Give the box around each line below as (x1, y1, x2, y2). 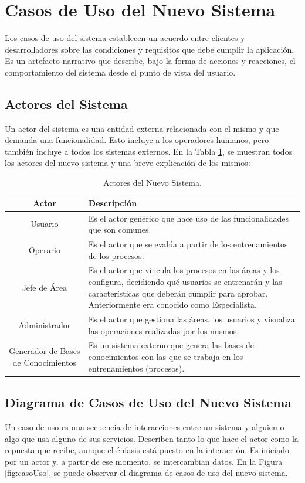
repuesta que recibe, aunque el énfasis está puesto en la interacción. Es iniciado (5, 444, 289, 456)
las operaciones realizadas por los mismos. (88, 324, 239, 336)
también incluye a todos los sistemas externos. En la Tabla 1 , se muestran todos (5, 145, 293, 157)
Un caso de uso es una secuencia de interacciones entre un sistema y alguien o (5, 420, 284, 433)
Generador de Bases (9, 345, 80, 357)
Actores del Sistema (5, 94, 128, 113)
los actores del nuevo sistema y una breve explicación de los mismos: (5, 157, 250, 169)
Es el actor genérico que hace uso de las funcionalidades (88, 212, 289, 224)
